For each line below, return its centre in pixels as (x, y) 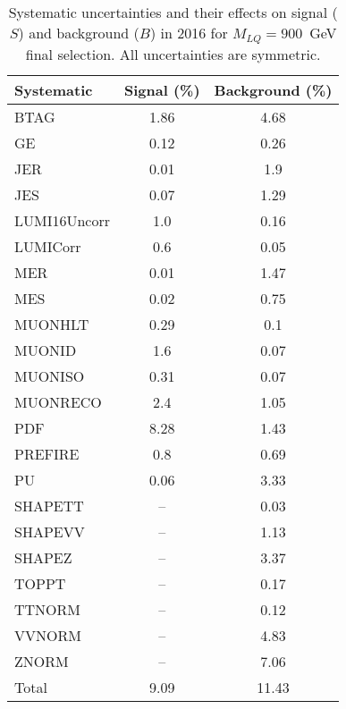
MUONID (46, 350)
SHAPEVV (50, 531)
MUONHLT (52, 324)
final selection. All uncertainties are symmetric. (173, 54)
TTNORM (48, 609)
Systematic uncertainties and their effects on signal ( (173, 12)
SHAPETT (49, 505)
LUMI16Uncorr (62, 220)
